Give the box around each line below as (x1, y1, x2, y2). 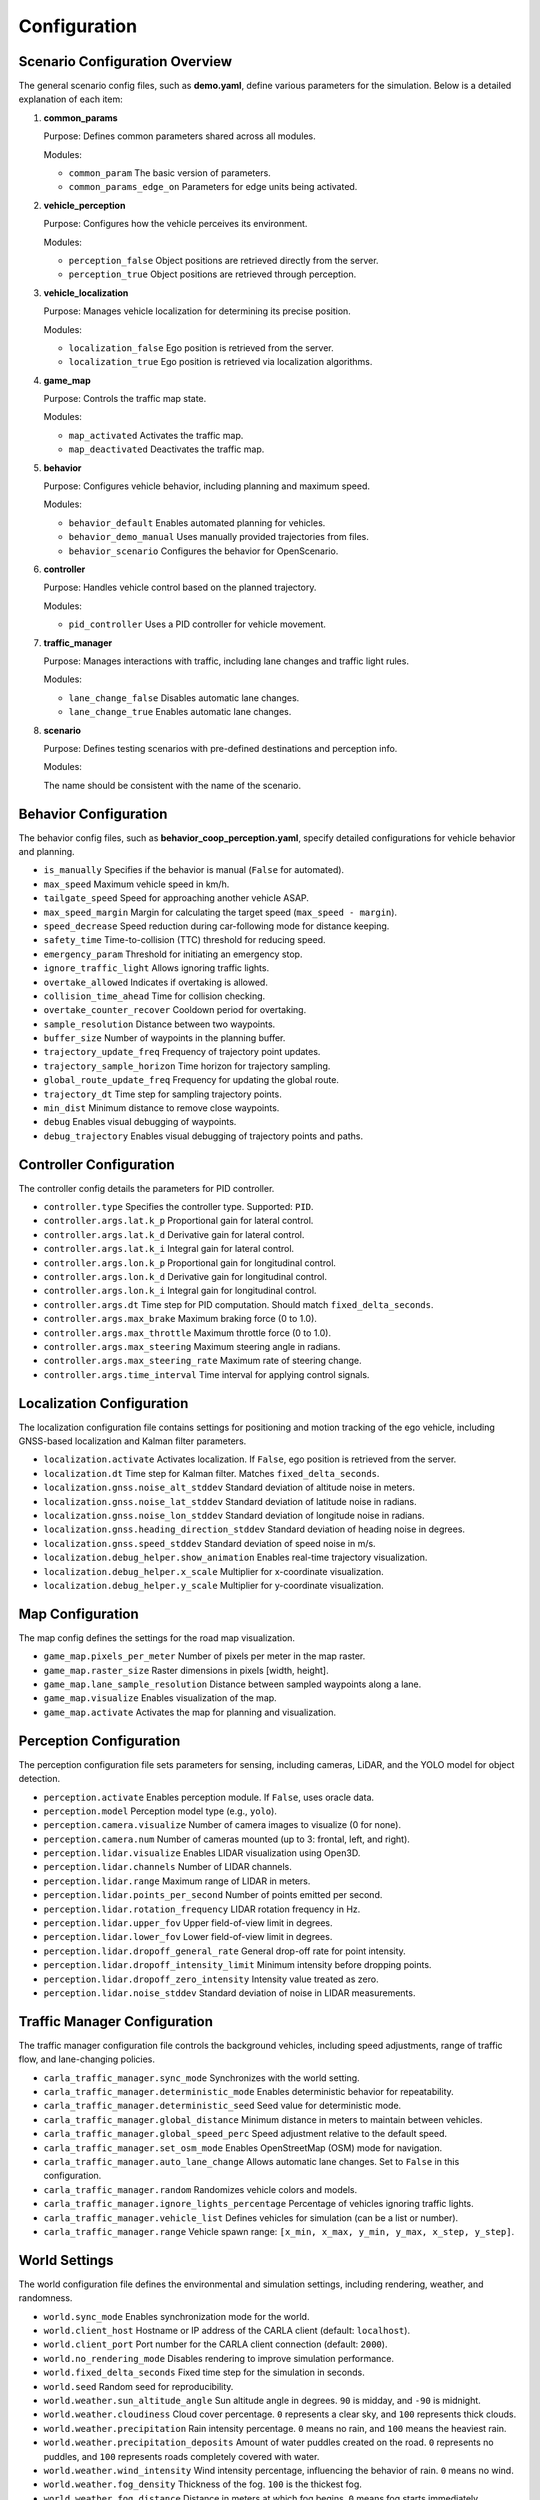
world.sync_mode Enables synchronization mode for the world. (43, 2310, 310, 2322)
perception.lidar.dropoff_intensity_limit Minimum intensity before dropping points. (43, 1959, 432, 1971)
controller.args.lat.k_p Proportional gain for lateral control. (43, 1215, 314, 1227)
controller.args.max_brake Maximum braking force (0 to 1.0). (43, 1313, 317, 1325)
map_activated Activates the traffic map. (68, 429, 244, 441)
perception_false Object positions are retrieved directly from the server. (68, 254, 379, 266)
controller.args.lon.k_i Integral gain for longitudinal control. (43, 1285, 317, 1297)
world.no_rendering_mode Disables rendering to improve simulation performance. (43, 2352, 395, 2364)
